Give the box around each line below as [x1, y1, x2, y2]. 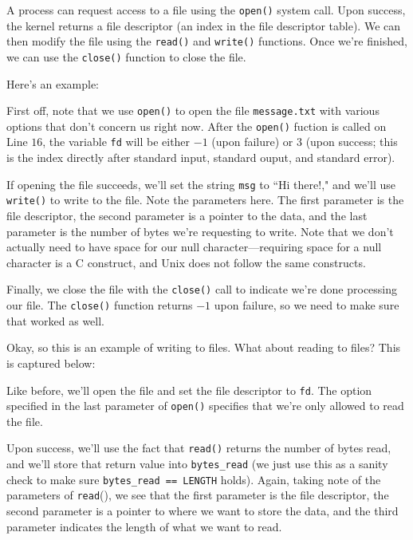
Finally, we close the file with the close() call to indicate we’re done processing [6, 281, 398, 298]
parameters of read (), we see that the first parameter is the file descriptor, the [6, 487, 389, 503]
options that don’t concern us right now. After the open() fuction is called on [6, 117, 387, 134]
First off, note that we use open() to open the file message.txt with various [6, 102, 380, 119]
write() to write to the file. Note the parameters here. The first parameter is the [6, 191, 404, 208]
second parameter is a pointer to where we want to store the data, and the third [6, 503, 399, 519]
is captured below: [6, 354, 96, 371]
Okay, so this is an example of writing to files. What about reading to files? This [6, 339, 401, 356]
